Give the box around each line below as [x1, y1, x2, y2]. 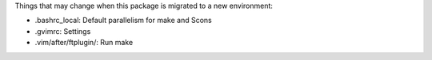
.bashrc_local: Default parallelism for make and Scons [34, 16, 212, 25]
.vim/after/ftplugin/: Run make [34, 38, 134, 47]
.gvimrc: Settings [34, 26, 91, 36]
